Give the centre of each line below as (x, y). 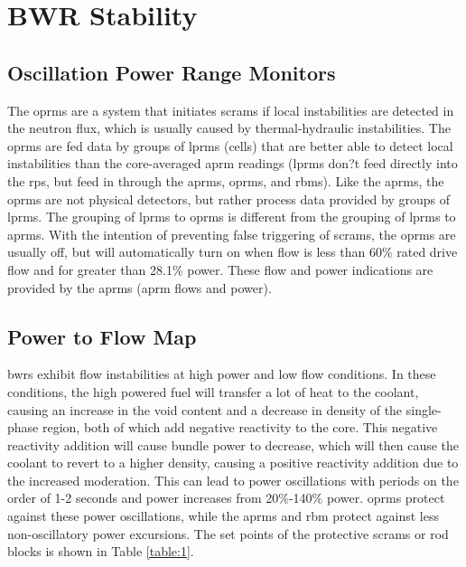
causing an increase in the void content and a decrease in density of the (205, 409)
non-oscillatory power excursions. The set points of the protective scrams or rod (228, 533)
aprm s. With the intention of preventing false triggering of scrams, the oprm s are (232, 234)
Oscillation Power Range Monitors (172, 72)
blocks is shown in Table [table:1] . (101, 551)
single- (424, 409)
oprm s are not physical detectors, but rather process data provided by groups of (229, 198)
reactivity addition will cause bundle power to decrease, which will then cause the (233, 444)
